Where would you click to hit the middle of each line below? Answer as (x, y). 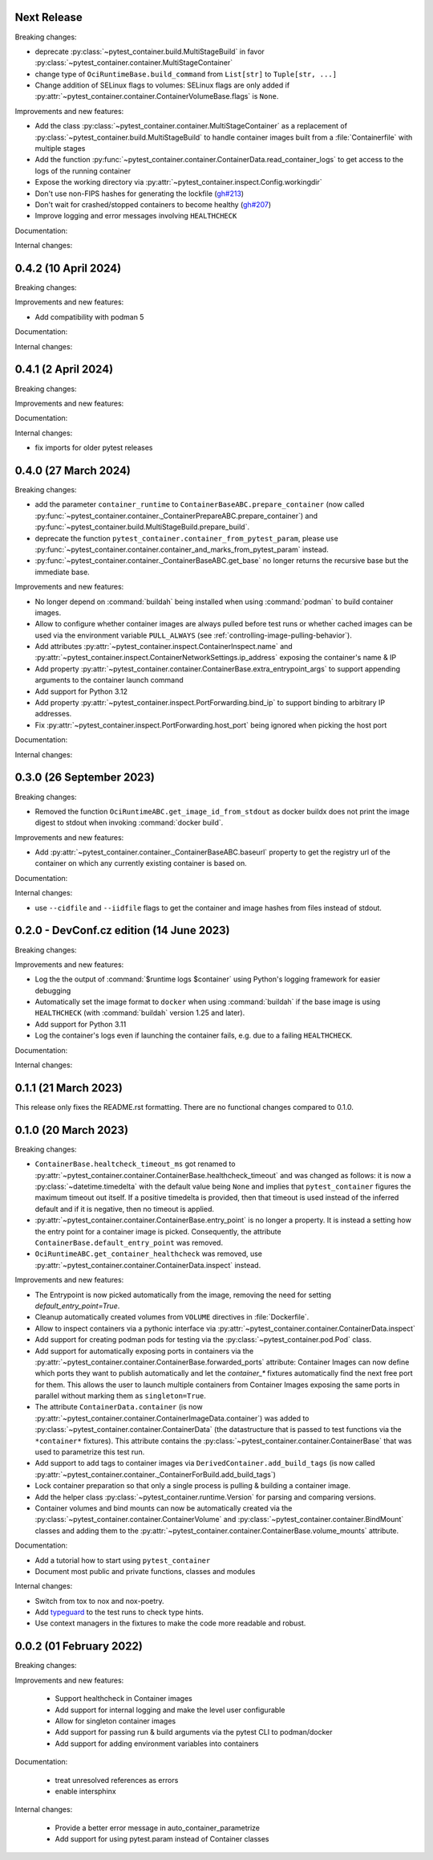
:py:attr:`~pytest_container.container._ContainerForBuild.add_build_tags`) (156, 1475)
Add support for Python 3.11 (81, 1024)
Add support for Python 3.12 (81, 691)
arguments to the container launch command (109, 680)
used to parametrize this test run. (90, 1452)
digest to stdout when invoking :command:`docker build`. (129, 822)
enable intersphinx (85, 1791)
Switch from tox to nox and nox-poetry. (99, 1601)
